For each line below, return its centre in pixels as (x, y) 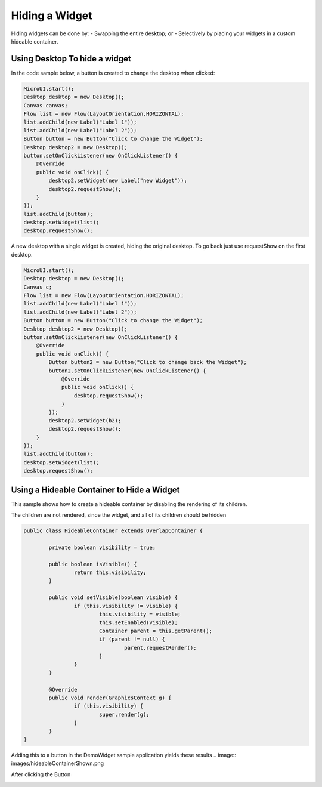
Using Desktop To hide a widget (71, 59)
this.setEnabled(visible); (138, 623)
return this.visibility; (110, 572)
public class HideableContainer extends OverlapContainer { (113, 531)
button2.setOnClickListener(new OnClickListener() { (127, 371)
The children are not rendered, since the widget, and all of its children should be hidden (119, 515)
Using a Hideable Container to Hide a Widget (95, 490)
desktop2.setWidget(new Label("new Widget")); (118, 181)
